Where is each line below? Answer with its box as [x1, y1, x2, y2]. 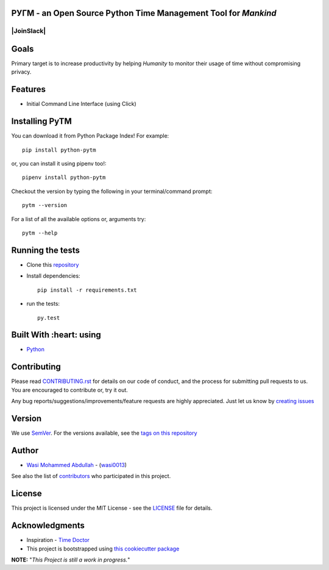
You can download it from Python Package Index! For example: [11, 132, 169, 139]
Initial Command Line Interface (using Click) [26, 100, 136, 108]
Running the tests [11, 245, 80, 255]
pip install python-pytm [22, 146, 96, 153]
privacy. [11, 68, 32, 76]
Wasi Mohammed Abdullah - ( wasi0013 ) [26, 461, 127, 468]
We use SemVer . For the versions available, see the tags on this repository [11, 429, 197, 437]
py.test [37, 314, 60, 321]
